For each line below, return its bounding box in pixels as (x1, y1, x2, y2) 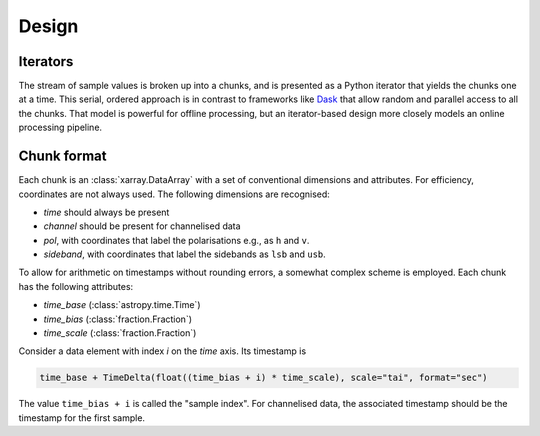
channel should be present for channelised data (43, 220, 241, 232)
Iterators (18, 53, 74, 70)
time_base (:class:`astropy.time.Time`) (43, 299, 201, 311)
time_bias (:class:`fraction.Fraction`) (43, 313, 193, 325)
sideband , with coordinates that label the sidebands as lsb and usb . (43, 248, 327, 260)
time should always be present (43, 206, 170, 218)
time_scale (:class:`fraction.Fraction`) (43, 327, 197, 339)
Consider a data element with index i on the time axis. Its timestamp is (18, 345, 307, 357)
